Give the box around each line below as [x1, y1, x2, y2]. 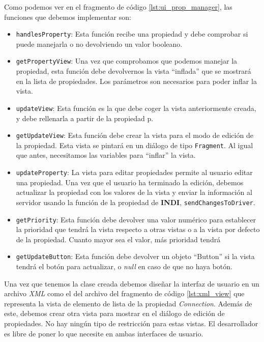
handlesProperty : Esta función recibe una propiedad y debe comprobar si [16, 28, 248, 39]
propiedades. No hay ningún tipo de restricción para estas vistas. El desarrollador [4, 318, 258, 328]
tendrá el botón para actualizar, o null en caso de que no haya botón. [16, 261, 232, 272]
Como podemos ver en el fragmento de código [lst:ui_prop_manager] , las [4, 2, 232, 12]
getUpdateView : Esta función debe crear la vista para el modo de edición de [16, 130, 253, 140]
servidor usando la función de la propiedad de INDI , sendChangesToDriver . [16, 196, 255, 207]
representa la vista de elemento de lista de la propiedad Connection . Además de [4, 298, 252, 308]
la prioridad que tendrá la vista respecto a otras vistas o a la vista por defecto [16, 224, 260, 235]
